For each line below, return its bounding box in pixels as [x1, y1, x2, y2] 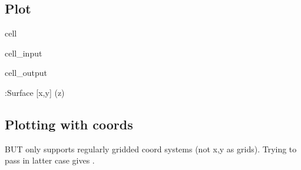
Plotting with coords [5, 115, 133, 133]
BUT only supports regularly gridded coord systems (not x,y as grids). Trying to [5, 142, 297, 155]
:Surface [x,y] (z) [5, 86, 65, 98]
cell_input [5, 46, 42, 59]
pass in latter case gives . [5, 154, 95, 166]
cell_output [5, 66, 47, 79]
